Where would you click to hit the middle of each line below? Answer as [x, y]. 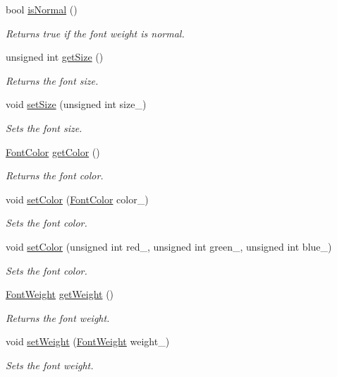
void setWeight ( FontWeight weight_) [88, 341]
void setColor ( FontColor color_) [77, 199]
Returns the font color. [55, 175]
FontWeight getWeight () [60, 294]
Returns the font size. [52, 80]
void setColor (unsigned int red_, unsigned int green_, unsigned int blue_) [169, 246]
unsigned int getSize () [55, 57]
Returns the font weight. [58, 317]
